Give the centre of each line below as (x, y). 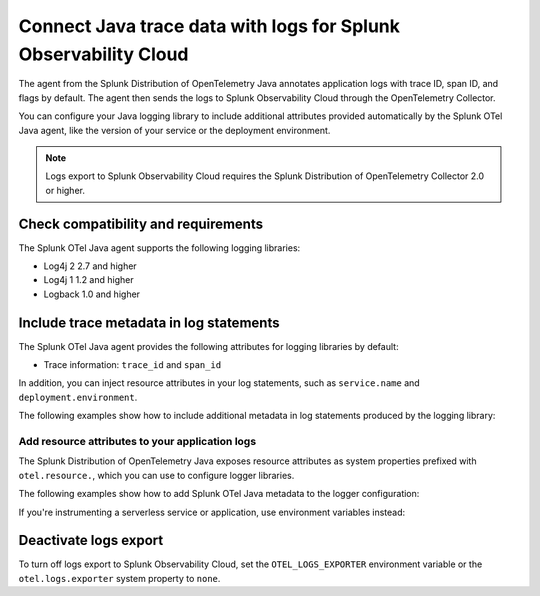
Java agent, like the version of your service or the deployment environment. (174, 130)
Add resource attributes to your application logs (137, 441)
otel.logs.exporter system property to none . (119, 578)
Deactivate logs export (91, 540)
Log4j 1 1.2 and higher (88, 280)
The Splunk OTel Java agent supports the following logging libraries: (159, 247)
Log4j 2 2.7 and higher (90, 266)
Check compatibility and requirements (141, 223)
